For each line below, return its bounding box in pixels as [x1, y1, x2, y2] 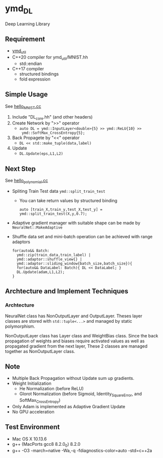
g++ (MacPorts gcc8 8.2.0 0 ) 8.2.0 [12, 441, 81, 448]
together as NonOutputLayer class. [5, 348, 75, 354]
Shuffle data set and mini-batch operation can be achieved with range [12, 233, 153, 239]
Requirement [5, 35, 45, 43]
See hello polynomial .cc [5, 178, 48, 185]
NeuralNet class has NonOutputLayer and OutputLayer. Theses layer [5, 313, 143, 319]
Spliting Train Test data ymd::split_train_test [12, 188, 106, 194]
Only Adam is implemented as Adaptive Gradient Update [12, 404, 126, 410]
